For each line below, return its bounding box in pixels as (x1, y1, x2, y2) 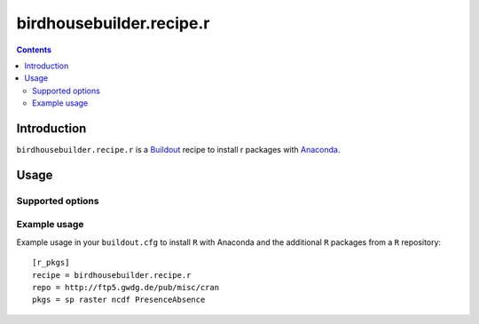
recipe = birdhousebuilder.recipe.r (32, 270, 192, 280)
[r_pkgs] (32, 257, 70, 268)
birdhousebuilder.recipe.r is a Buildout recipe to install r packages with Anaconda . (16, 145, 341, 155)
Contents (16, 44, 52, 55)
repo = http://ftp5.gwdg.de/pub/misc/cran (32, 282, 220, 292)
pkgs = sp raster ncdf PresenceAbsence (32, 295, 206, 305)
